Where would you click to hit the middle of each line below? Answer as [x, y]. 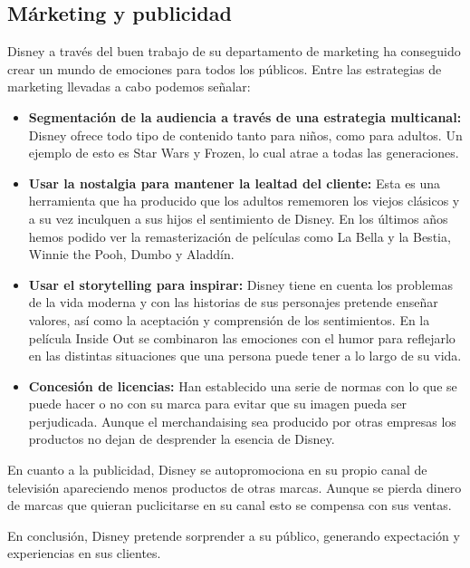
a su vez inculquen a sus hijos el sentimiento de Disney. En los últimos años [238, 218]
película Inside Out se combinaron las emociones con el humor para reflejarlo [242, 337]
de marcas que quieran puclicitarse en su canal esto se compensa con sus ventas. [230, 505]
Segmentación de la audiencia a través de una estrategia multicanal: [245, 116]
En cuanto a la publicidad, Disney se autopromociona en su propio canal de [217, 470]
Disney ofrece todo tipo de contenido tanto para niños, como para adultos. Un [245, 135]
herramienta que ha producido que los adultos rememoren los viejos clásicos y [244, 201]
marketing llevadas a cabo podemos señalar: [129, 87]
